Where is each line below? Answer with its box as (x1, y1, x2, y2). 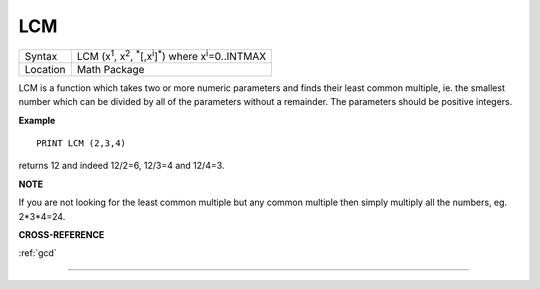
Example (18, 114, 56, 126)
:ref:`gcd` (18, 247, 57, 259)
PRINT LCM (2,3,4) (36, 138, 127, 149)
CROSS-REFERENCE (18, 229, 105, 240)
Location (24, 62, 66, 76)
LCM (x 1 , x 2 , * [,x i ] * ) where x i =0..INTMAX (76, 47, 267, 63)
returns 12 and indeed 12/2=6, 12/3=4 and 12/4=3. (18, 160, 225, 172)
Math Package (76, 62, 145, 76)
